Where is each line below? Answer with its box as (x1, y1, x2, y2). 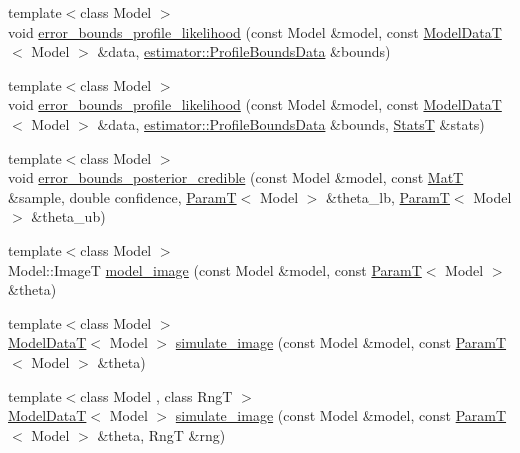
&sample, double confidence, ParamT (8, 186, 237, 207)
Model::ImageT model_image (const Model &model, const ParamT (8, 259, 422, 280)
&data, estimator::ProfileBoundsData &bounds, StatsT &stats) (97, 113, 485, 134)
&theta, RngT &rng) (97, 424, 226, 445)
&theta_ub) (31, 206, 106, 227)
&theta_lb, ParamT (326, 186, 450, 207)
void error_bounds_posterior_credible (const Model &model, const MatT (8, 167, 464, 188)
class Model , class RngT (80, 385, 233, 406)
